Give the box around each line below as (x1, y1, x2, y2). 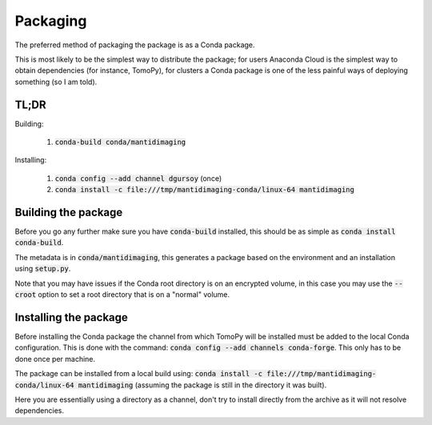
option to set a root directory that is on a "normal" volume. (38, 290, 230, 299)
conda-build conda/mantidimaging (54, 138, 186, 147)
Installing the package (14, 311, 128, 324)
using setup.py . (14, 264, 71, 274)
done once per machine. (14, 354, 96, 363)
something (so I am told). (14, 77, 98, 86)
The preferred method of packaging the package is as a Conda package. (14, 40, 255, 50)
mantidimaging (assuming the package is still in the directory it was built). (78, 380, 327, 390)
